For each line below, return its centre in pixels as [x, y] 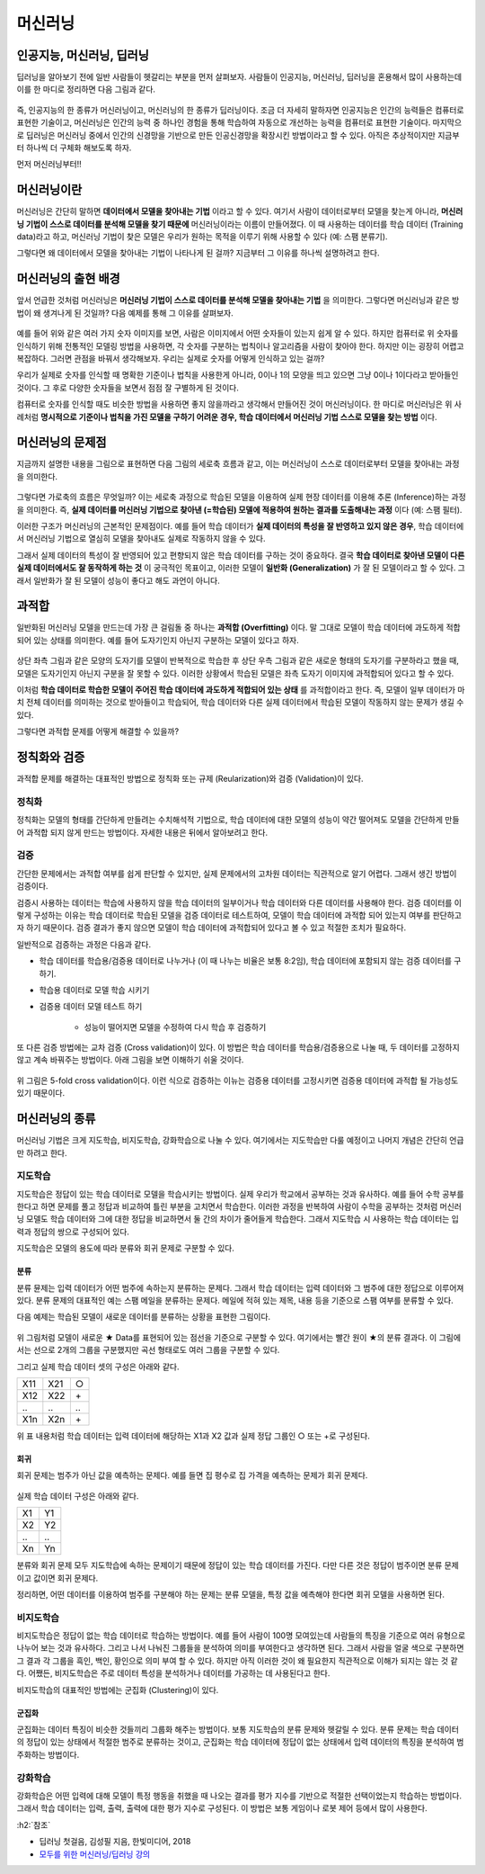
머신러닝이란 [49, 190]
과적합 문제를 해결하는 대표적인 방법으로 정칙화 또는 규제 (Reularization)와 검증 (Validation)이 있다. [190, 779]
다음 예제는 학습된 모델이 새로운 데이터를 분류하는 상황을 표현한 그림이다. [144, 1317]
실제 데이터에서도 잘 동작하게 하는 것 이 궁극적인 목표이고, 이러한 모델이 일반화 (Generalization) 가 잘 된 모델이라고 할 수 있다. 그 [241, 568]
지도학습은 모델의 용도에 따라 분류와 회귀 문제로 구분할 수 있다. [126, 1248]
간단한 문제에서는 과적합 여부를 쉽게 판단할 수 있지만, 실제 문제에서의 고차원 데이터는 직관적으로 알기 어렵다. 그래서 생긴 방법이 [237, 874]
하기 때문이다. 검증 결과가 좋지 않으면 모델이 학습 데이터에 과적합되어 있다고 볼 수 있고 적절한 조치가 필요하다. [216, 928]
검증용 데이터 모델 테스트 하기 [91, 1007]
